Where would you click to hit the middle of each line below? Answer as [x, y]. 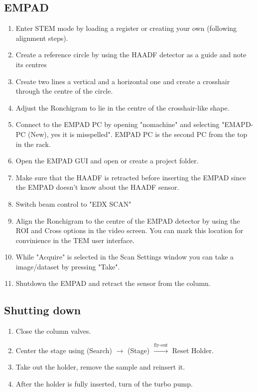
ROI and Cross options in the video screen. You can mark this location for [129, 230]
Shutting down [43, 310]
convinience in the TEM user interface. [75, 240]
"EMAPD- [238, 124]
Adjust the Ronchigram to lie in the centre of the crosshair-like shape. [123, 107]
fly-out [161, 345]
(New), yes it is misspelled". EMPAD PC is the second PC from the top [138, 134]
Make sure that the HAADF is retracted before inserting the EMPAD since [131, 177]
